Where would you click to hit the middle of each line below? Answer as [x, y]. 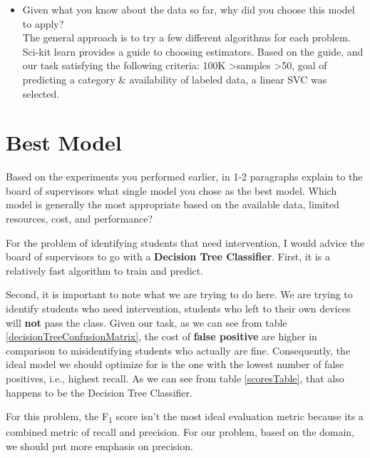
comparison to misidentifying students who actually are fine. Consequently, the [178, 350]
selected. [41, 93]
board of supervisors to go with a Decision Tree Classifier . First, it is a [168, 256]
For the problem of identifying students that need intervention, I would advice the [185, 242]
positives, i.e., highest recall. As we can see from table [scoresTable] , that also [175, 378]
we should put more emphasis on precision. [99, 446]
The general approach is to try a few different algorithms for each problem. [186, 37]
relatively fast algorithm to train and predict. [105, 270]
